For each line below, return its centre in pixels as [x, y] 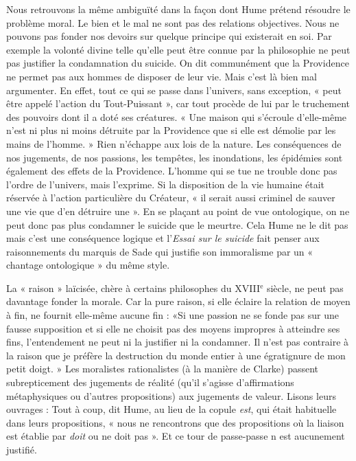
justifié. [22, 449]
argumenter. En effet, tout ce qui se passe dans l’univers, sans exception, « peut [174, 90]
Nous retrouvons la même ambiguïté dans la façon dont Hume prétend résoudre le [178, 9]
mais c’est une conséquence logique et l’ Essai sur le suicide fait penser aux [163, 238]
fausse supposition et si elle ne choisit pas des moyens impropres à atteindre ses [173, 328]
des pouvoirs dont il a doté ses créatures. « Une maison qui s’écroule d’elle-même [177, 116]
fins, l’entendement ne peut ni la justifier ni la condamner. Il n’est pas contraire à [178, 342]
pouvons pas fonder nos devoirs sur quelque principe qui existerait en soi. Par [169, 36]
